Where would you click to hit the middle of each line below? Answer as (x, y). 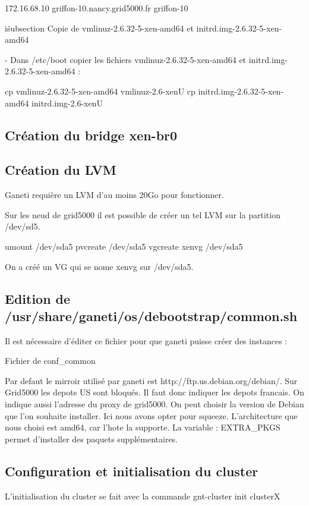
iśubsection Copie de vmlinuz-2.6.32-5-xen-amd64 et (99, 28)
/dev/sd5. (23, 226)
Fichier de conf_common (50, 361)
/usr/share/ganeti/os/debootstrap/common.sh (151, 315)
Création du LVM (61, 170)
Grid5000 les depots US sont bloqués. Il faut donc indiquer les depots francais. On (155, 392)
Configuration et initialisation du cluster (132, 471)
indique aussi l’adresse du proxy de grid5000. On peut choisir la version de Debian (154, 404)
